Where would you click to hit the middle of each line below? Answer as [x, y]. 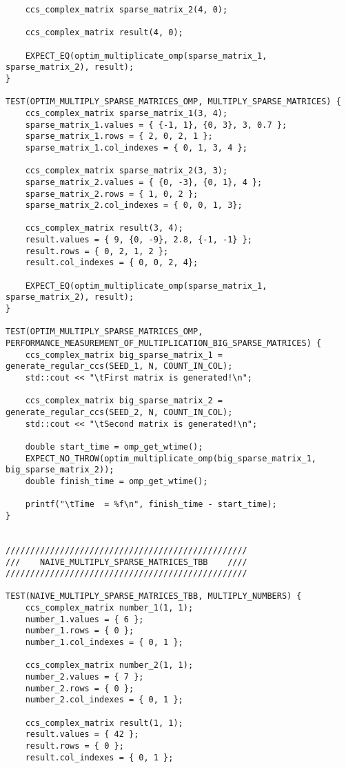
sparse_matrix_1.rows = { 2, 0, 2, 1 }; [119, 136]
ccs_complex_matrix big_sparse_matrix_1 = [124, 355]
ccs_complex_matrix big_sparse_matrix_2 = [124, 401]
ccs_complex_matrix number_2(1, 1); [109, 665]
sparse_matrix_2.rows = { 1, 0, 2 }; [112, 194]
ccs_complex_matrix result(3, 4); [104, 228]
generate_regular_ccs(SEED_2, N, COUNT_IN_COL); [119, 412]
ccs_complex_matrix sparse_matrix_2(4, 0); [126, 10]
